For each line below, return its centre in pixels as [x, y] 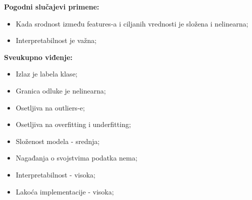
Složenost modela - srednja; [58, 141]
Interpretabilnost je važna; [56, 40]
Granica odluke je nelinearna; [61, 90]
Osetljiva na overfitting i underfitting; [73, 124]
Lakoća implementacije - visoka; [65, 191]
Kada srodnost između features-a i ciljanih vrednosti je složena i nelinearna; [132, 23]
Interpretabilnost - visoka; [55, 174]
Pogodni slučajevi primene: [52, 6]
